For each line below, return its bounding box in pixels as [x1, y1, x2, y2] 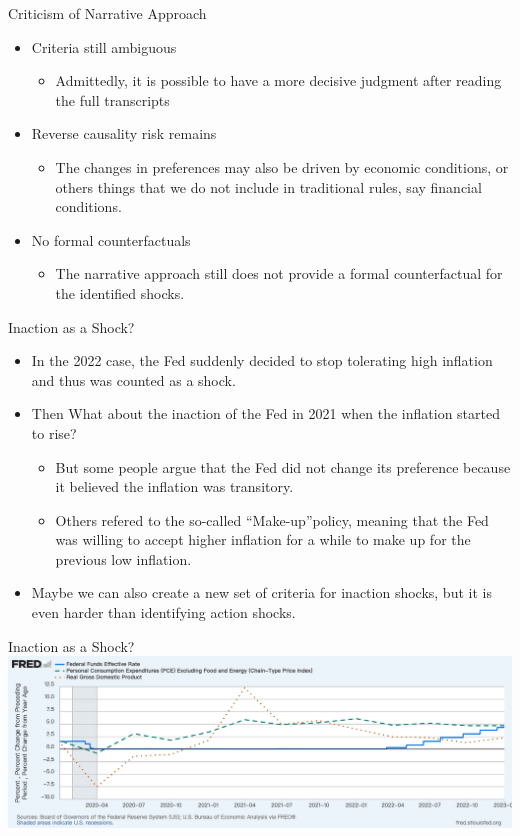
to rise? [31, 422, 77, 443]
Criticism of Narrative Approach [8, 3, 207, 23]
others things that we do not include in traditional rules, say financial [55, 176, 482, 197]
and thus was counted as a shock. [31, 369, 236, 390]
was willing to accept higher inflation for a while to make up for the [55, 529, 471, 550]
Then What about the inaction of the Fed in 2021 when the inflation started [31, 403, 500, 424]
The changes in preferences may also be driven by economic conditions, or [55, 156, 509, 177]
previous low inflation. [55, 548, 192, 569]
